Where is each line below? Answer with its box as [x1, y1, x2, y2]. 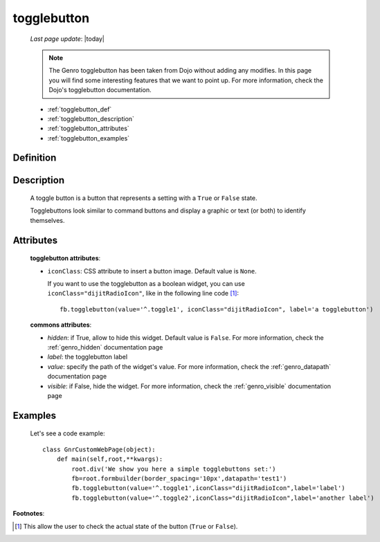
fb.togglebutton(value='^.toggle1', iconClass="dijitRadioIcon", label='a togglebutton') [60, 305, 374, 313]
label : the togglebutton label [47, 353, 128, 361]
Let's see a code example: [30, 429, 105, 437]
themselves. [30, 216, 65, 224]
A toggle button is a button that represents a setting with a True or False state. [30, 194, 257, 202]
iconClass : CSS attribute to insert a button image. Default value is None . [47, 267, 257, 275]
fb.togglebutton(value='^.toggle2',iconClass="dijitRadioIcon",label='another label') [71, 494, 375, 502]
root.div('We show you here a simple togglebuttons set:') [71, 464, 276, 473]
